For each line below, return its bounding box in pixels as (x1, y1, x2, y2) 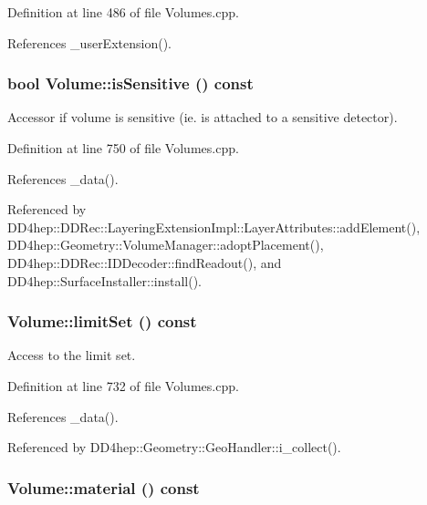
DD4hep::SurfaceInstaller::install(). (7, 271, 203, 290)
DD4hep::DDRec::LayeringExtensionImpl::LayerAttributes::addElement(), (7, 217, 421, 236)
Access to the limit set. (7, 345, 136, 365)
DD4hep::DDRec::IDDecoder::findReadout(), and (7, 252, 282, 272)
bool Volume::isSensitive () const (7, 72, 254, 95)
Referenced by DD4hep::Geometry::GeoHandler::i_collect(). (7, 438, 341, 457)
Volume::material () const (7, 476, 200, 499)
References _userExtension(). (7, 33, 172, 52)
